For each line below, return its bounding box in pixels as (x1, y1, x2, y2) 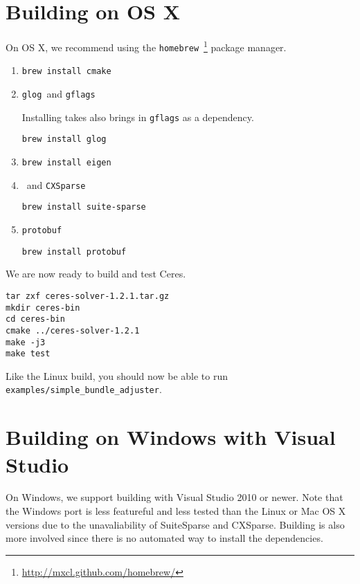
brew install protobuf (21, 246, 127, 257)
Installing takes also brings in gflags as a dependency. (21, 109, 254, 124)
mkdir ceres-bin (6, 302, 80, 313)
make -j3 (6, 337, 46, 347)
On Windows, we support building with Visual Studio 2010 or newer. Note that (6, 490, 343, 504)
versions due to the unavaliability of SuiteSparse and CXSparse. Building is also (6, 517, 345, 531)
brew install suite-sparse (21, 202, 146, 212)
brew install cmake (21, 66, 111, 77)
